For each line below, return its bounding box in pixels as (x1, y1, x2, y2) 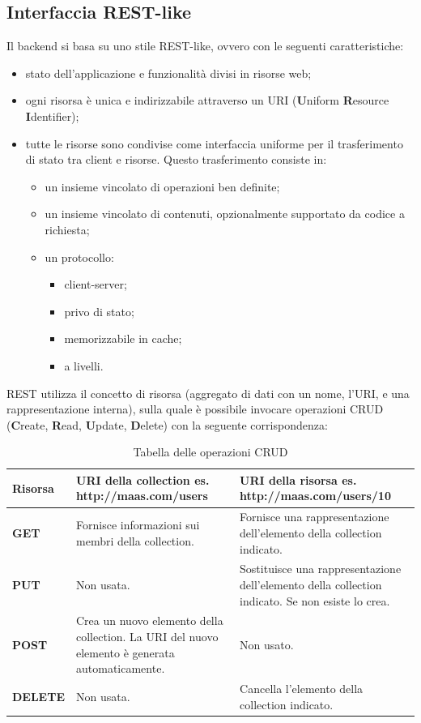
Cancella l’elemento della (240, 680, 364, 697)
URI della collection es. (76, 471, 210, 488)
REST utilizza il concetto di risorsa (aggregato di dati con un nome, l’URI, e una (6, 384, 410, 401)
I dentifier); (25, 107, 79, 124)
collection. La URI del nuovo (76, 627, 219, 644)
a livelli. (64, 357, 104, 374)
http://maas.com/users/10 (240, 487, 391, 504)
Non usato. (240, 635, 294, 652)
